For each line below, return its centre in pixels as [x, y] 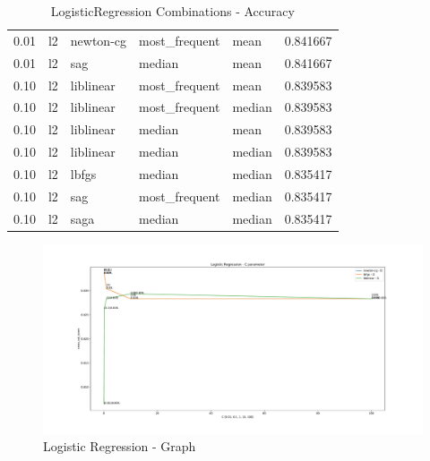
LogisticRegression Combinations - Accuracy [172, 11]
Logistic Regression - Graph [120, 446]
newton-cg [99, 40]
